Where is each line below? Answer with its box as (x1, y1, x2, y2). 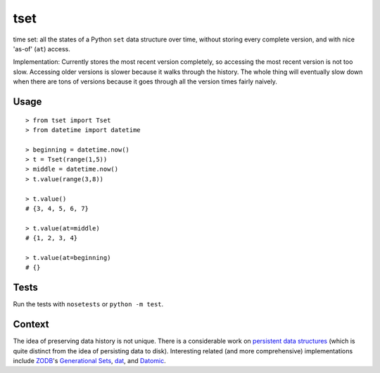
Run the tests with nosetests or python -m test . (13, 300, 164, 308)
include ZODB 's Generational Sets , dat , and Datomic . (13, 356, 166, 365)
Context (13, 318, 49, 330)
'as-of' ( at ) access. (13, 44, 70, 53)
